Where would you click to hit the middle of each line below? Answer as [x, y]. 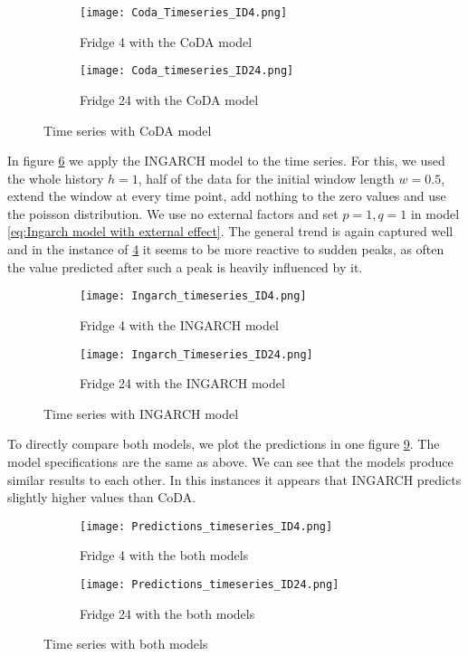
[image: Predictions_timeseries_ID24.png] [210, 584]
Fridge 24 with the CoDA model [169, 99]
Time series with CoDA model [128, 130]
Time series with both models [126, 644]
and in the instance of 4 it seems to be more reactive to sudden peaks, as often [226, 249]
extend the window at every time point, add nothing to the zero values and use [227, 196]
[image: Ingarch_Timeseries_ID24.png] [196, 354]
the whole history [56, 178]
